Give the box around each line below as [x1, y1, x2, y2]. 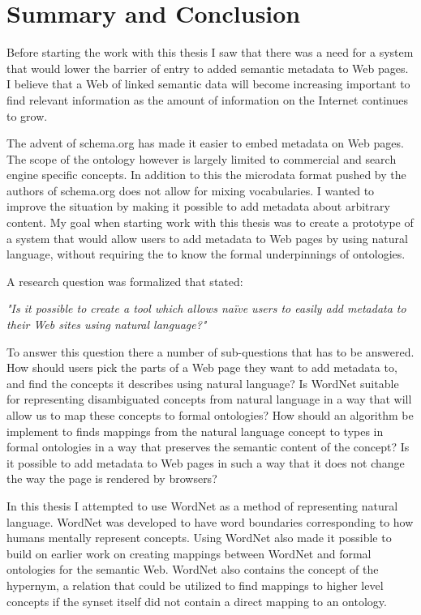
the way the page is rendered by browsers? [6, 470, 217, 487]
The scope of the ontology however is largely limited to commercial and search [6, 150, 397, 167]
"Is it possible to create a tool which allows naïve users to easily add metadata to [6, 300, 406, 317]
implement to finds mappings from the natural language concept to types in [6, 422, 384, 439]
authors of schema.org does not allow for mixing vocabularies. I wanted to [6, 182, 375, 199]
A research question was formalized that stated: [6, 272, 243, 289]
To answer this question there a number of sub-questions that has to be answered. [6, 343, 415, 360]
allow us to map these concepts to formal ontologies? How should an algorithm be [6, 407, 414, 423]
